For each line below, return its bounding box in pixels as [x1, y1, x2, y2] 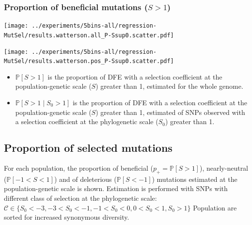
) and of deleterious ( [54, 174, 117, 184]
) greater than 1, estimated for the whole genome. [95, 81, 243, 91]
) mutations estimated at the [152, 174, 237, 184]
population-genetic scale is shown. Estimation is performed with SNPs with [4, 183, 228, 193]
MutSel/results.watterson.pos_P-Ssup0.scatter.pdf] [4, 58, 174, 65]
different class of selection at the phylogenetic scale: [4, 193, 157, 203]
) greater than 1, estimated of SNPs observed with [95, 107, 245, 117]
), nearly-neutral [199, 163, 249, 173]
